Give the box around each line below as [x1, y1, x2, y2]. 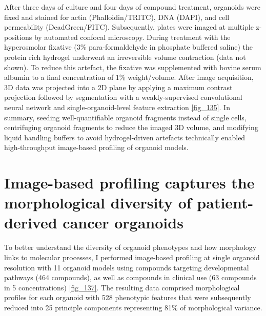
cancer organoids [63, 212, 183, 233]
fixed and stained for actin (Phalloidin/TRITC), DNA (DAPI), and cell [4, 11, 230, 22]
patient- [197, 192, 254, 213]
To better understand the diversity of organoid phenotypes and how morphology [4, 242, 257, 252]
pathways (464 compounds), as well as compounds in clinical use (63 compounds [4, 272, 257, 283]
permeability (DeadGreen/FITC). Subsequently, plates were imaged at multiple [4, 22, 254, 32]
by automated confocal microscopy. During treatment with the [34, 31, 231, 42]
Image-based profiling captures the [4, 172, 255, 193]
